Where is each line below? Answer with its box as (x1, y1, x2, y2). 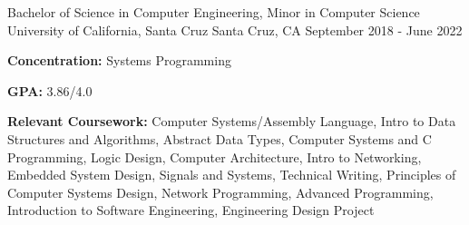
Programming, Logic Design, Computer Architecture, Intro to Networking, (7, 147, 422, 166)
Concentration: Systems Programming (7, 51, 231, 70)
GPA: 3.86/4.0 (7, 81, 93, 100)
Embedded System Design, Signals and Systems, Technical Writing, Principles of (7, 165, 456, 184)
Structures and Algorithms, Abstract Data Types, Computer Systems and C (7, 129, 432, 148)
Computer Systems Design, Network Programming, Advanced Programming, (7, 182, 434, 201)
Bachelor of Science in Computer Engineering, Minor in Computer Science (7, 3, 420, 21)
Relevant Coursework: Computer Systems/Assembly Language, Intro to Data (7, 112, 456, 131)
